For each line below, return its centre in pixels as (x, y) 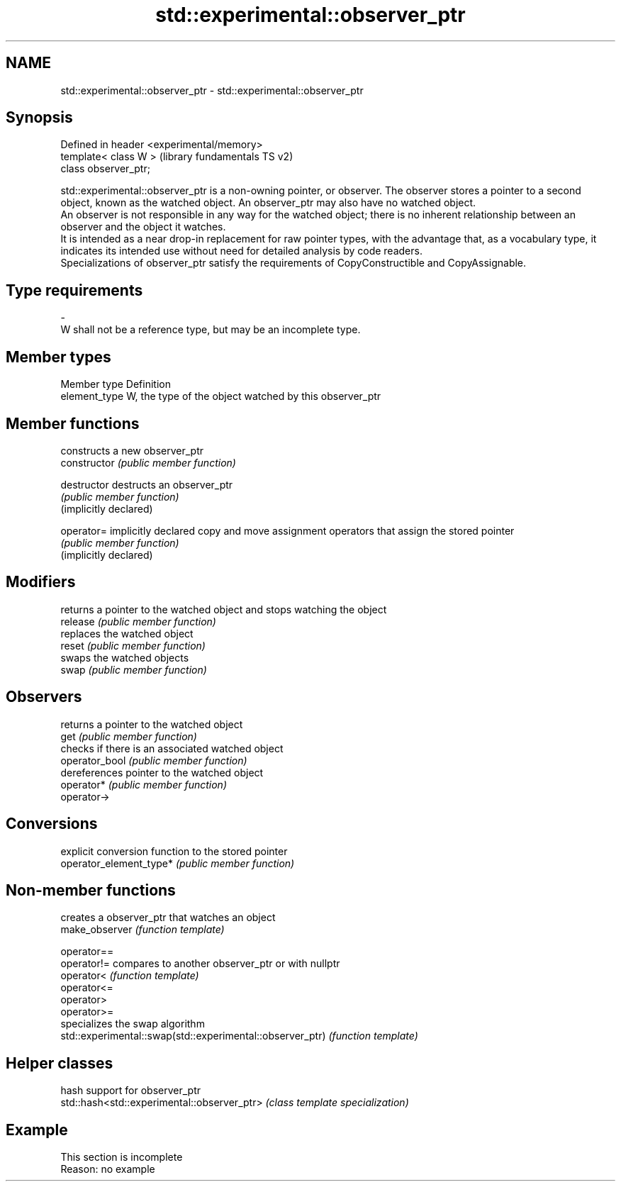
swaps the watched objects (125, 657)
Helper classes (60, 1063)
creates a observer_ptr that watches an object (168, 918)
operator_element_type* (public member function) (178, 863)
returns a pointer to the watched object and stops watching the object (224, 609)
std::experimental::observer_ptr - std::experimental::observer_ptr (212, 90)
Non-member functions (91, 890)
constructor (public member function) (148, 462)
